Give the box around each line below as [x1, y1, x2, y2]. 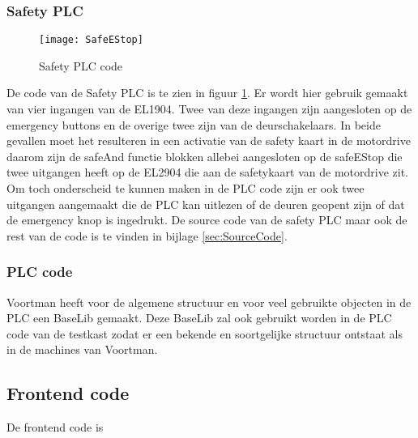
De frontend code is [6, 419, 104, 436]
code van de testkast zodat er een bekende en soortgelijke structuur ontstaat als [6, 325, 403, 342]
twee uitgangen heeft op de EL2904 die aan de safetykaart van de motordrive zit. [6, 164, 409, 181]
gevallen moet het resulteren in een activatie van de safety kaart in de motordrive [6, 132, 411, 149]
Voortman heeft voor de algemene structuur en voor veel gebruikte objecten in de [6, 293, 412, 310]
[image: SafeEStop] [39, 34, 143, 46]
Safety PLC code [39, 57, 123, 74]
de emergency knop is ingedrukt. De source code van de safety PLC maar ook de [6, 211, 407, 228]
